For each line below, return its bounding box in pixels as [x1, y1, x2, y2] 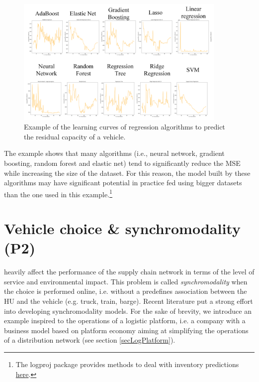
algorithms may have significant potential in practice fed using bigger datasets [4, 177, 242, 188]
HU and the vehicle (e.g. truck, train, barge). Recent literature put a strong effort [4, 296, 253, 306]
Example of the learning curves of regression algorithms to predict [24, 122, 225, 132]
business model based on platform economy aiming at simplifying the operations [4, 325, 249, 335]
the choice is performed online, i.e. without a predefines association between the [4, 286, 247, 296]
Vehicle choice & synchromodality [4, 218, 241, 239]
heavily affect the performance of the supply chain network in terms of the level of [4, 266, 255, 277]
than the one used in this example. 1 [4, 187, 112, 199]
